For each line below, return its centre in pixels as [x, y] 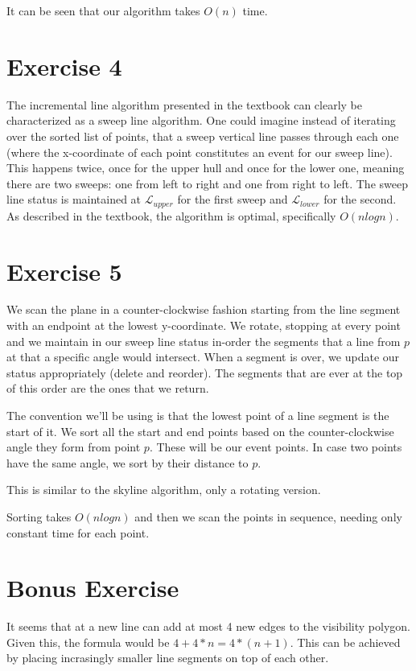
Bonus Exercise [93, 588]
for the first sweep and [233, 199]
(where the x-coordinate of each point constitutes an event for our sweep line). [200, 152]
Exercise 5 [64, 271]
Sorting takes [39, 516]
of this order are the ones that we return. [108, 388]
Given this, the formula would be [88, 642]
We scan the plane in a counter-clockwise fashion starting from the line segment [204, 309]
